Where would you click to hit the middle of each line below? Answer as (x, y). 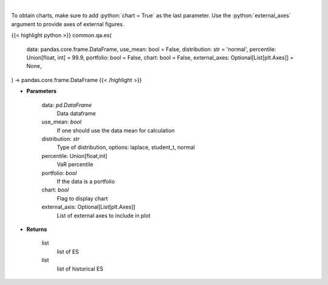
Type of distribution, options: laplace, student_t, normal (126, 147)
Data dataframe (77, 113)
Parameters (42, 91)
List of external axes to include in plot (104, 215)
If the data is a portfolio (86, 182)
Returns (37, 229)
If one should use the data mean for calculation (116, 130)
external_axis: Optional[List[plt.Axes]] (89, 207)
